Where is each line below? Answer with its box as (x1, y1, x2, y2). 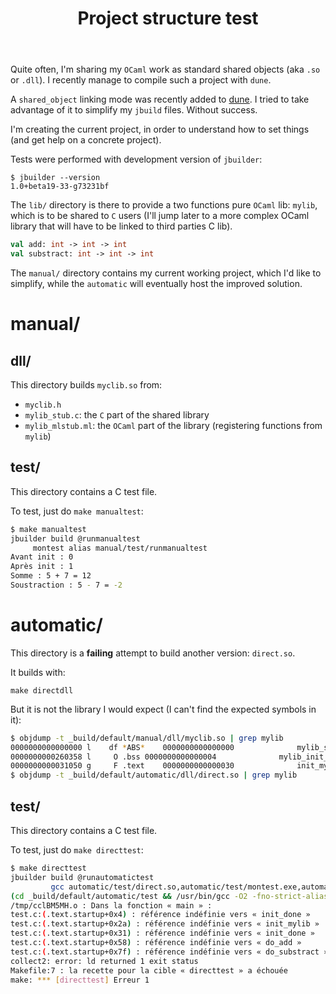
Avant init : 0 (10, 552, 74, 562)
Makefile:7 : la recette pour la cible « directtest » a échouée (10, 965, 288, 976)
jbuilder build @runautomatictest (10, 872, 155, 882)
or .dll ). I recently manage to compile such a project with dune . (10, 74, 272, 86)
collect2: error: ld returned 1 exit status (10, 956, 199, 966)
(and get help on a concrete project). (10, 134, 162, 146)
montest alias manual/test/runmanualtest (32, 543, 208, 553)
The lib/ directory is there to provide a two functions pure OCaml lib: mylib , (10, 199, 318, 211)
